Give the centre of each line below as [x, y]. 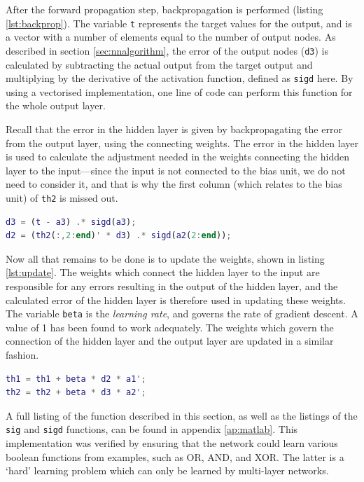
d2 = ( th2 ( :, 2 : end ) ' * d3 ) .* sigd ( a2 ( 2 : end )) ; [119, 236]
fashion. [22, 354]
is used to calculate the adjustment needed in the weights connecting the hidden [178, 157]
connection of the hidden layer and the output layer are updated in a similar [170, 341]
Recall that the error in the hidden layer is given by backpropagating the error [174, 129]
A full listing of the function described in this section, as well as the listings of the [182, 415]
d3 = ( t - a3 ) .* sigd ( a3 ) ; [71, 222]
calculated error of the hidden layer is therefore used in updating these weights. [176, 299]
